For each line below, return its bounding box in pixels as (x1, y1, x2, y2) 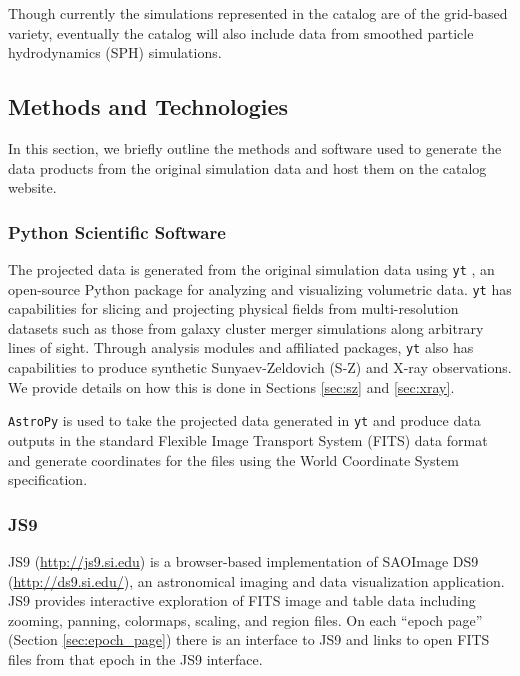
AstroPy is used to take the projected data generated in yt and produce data (8, 410, 481, 431)
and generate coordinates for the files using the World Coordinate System (8, 449, 459, 470)
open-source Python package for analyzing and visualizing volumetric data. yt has (8, 278, 512, 299)
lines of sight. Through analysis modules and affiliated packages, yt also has (8, 337, 474, 358)
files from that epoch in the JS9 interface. (8, 648, 263, 669)
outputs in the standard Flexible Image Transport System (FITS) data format (8, 429, 488, 450)
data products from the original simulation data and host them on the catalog (8, 157, 487, 178)
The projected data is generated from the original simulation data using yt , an (8, 258, 495, 279)
